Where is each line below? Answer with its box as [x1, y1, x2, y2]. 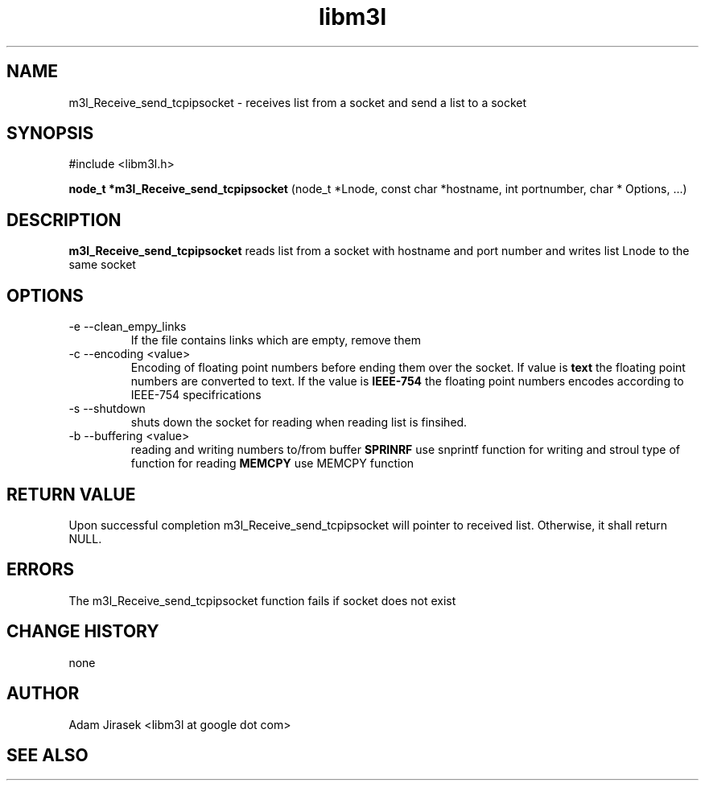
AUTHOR [6, 683, 80, 704]
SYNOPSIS [6, 123, 94, 144]
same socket [68, 258, 136, 272]
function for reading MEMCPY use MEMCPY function [130, 456, 414, 471]
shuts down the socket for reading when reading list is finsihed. [130, 415, 468, 430]
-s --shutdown [68, 402, 146, 416]
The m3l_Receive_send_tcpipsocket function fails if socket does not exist [68, 593, 456, 608]
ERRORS [6, 559, 75, 580]
